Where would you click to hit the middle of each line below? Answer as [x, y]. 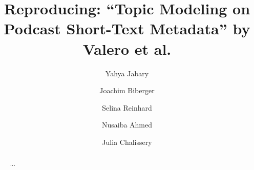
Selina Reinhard [127, 107]
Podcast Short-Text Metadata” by [127, 28]
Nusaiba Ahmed [127, 125]
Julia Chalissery [127, 142]
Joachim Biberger [127, 90]
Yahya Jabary [127, 73]
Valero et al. [127, 48]
